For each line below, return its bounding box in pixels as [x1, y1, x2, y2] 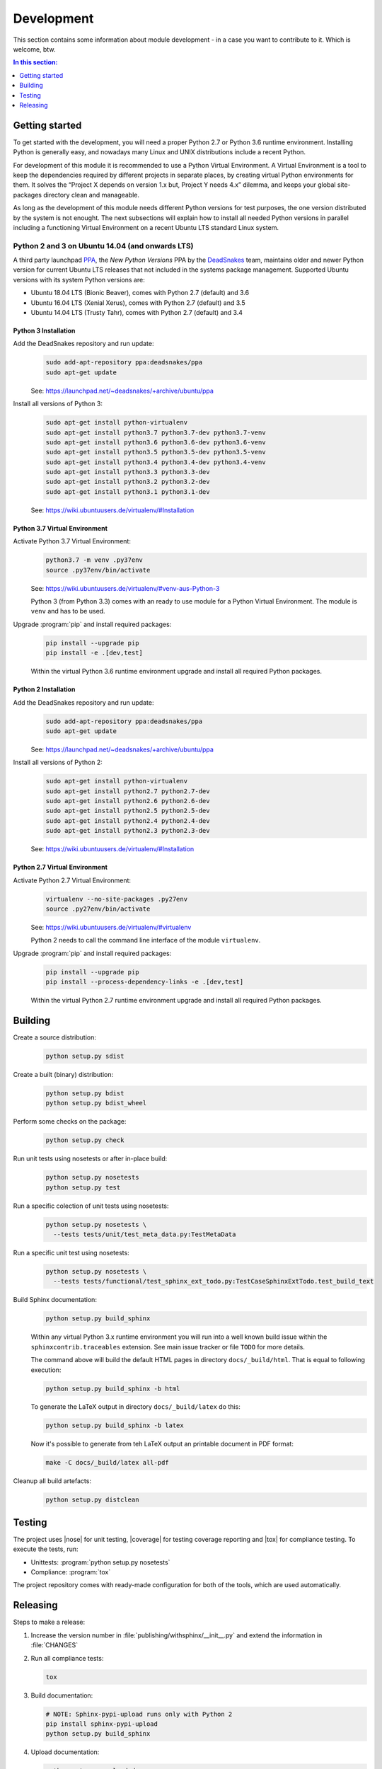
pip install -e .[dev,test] [45, 649, 143, 657]
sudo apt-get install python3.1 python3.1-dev [45, 488, 210, 495]
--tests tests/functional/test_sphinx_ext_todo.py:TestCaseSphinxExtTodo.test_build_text [53, 1277, 374, 1286]
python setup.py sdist [45, 1051, 125, 1060]
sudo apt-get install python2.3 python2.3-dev [45, 826, 210, 835]
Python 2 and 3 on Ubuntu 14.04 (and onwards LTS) [13, 241, 194, 250]
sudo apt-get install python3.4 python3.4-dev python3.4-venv [45, 458, 266, 466]
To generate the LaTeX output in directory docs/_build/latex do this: [30, 1402, 241, 1411]
